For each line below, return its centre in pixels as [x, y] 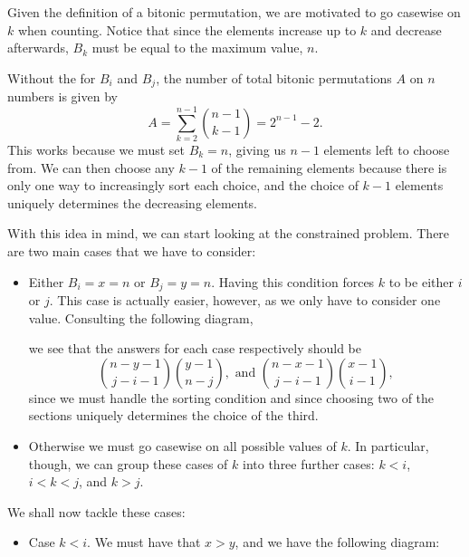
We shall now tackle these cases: [96, 511]
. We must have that [144, 542]
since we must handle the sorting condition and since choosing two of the [231, 397]
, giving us [257, 149]
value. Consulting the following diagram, [141, 317]
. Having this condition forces [293, 281]
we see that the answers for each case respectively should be [195, 348]
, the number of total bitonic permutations [274, 77]
